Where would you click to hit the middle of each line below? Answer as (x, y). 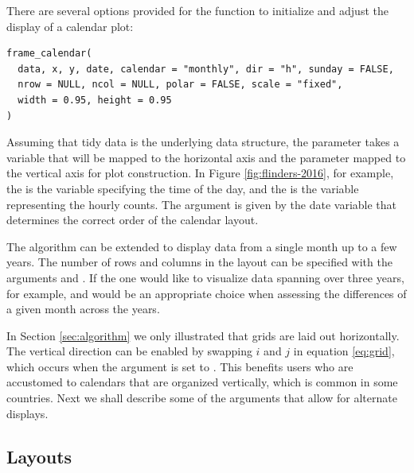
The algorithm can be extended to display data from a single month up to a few (202, 246)
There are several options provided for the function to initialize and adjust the (197, 10)
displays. (27, 413)
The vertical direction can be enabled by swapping (129, 351)
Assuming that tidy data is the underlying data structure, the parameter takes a (203, 142)
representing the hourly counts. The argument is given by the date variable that (202, 204)
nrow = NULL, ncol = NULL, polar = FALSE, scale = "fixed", (180, 85)
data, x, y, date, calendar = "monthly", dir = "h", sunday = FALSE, (206, 69)
